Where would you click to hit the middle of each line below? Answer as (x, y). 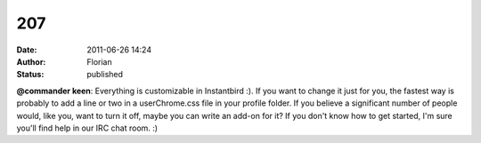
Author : (31, 61)
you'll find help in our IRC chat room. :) (87, 128)
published (105, 75)
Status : (30, 75)
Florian (99, 61)
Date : (27, 50)
